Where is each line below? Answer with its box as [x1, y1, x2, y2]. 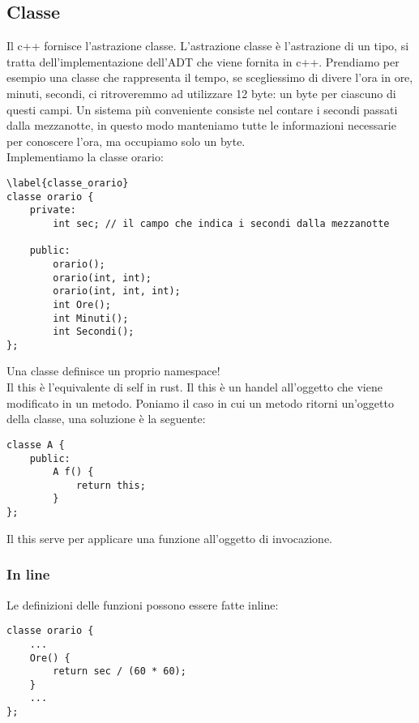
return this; [75, 479, 146, 491]
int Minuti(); [53, 312, 129, 324]
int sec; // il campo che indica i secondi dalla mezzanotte [53, 217, 390, 229]
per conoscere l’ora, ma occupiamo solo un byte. [6, 132, 246, 149]
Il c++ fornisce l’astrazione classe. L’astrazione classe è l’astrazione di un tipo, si [6, 37, 409, 54]
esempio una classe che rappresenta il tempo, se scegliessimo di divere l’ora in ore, [6, 69, 413, 86]
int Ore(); [53, 298, 111, 310]
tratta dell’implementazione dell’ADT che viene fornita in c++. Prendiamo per [6, 53, 400, 70]
